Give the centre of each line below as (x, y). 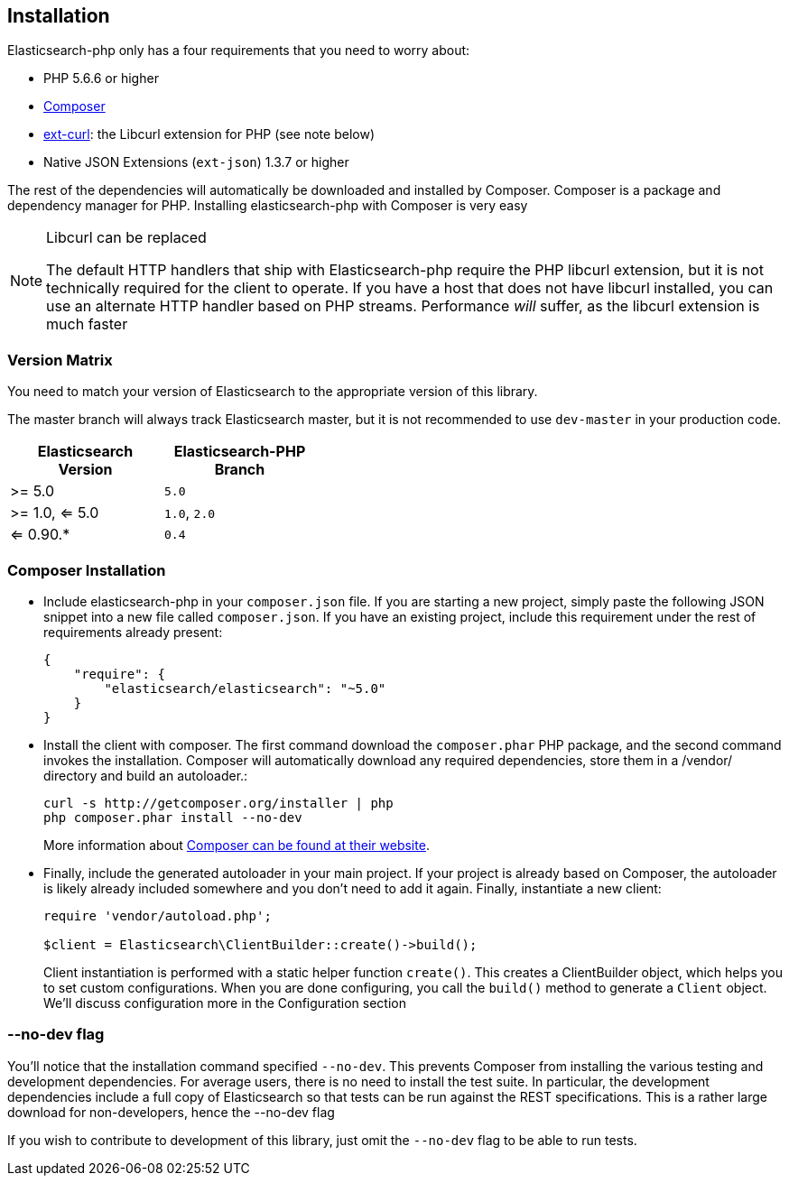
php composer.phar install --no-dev (173, 817)
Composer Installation (87, 570)
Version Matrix (60, 360)
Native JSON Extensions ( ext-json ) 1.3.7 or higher (196, 162)
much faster (87, 324)
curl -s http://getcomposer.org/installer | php (218, 803)
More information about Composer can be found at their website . (237, 845)
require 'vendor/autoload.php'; (158, 915)
